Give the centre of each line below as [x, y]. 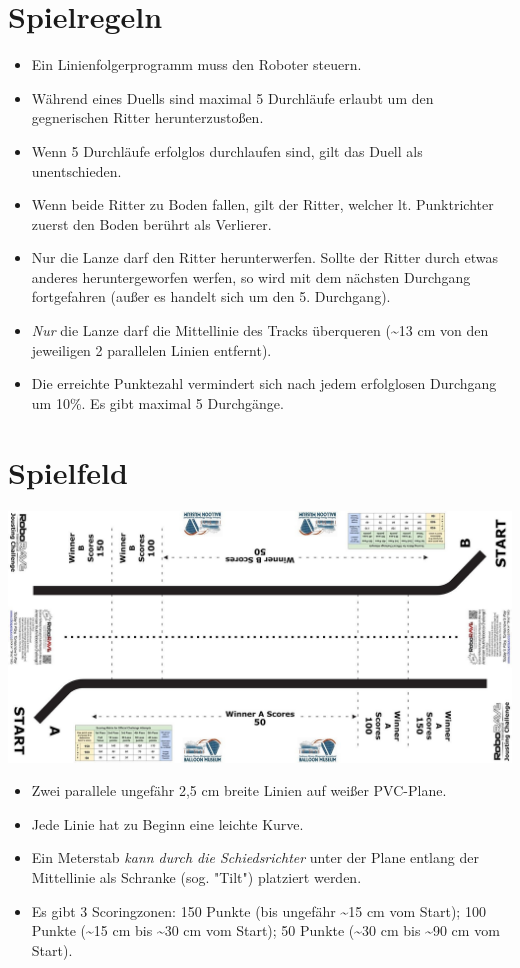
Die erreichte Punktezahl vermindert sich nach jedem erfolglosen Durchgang [264, 383]
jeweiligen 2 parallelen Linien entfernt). [151, 349]
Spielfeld [68, 471]
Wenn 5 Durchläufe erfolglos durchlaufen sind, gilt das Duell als [227, 150]
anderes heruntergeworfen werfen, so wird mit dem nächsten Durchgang [251, 276]
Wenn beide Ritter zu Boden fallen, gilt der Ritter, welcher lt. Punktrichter [262, 204]
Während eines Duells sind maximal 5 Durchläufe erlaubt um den [232, 97]
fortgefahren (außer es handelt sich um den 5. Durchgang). [211, 296]
